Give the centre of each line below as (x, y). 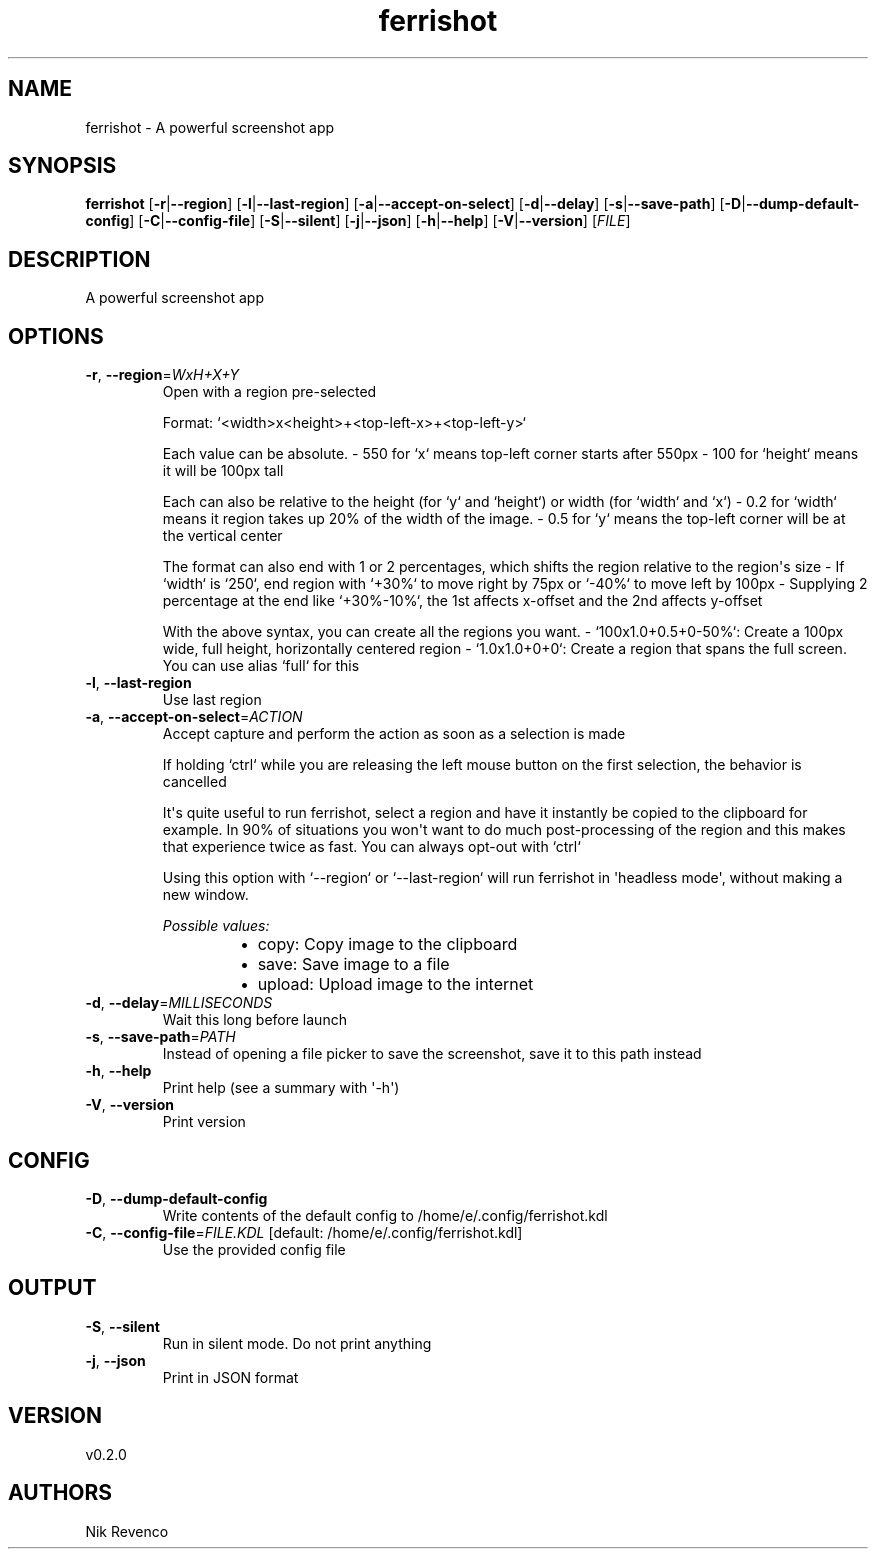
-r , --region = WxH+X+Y (162, 375)
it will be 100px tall (223, 471)
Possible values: (216, 926)
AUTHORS (60, 1493)
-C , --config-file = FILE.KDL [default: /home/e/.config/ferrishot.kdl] (304, 1232)
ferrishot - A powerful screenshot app (210, 127)
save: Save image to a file (353, 964)
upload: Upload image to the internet (395, 984)
